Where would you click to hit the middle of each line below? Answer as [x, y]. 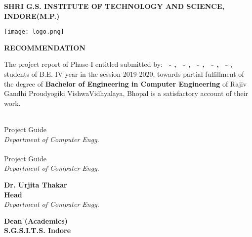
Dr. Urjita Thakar [36, 184]
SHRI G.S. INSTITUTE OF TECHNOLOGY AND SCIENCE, [114, 6]
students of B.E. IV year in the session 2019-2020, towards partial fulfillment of [124, 74]
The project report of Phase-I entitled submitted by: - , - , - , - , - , [118, 64]
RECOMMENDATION [45, 47]
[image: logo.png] [34, 32]
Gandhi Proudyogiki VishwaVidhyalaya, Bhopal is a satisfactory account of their [126, 93]
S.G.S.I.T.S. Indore [38, 230]
